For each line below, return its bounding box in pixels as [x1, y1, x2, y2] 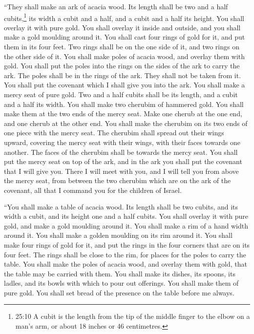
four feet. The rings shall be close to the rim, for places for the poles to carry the [4, 249, 246, 259]
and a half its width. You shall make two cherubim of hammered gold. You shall [4, 99, 244, 109]
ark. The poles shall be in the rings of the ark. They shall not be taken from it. [4, 70, 241, 80]
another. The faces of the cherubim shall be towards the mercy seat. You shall [4, 146, 238, 157]
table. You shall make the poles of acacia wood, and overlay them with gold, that [4, 259, 247, 269]
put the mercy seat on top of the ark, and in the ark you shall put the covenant [4, 156, 242, 167]
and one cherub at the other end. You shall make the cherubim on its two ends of [4, 118, 248, 128]
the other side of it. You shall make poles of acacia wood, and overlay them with [4, 51, 245, 61]
